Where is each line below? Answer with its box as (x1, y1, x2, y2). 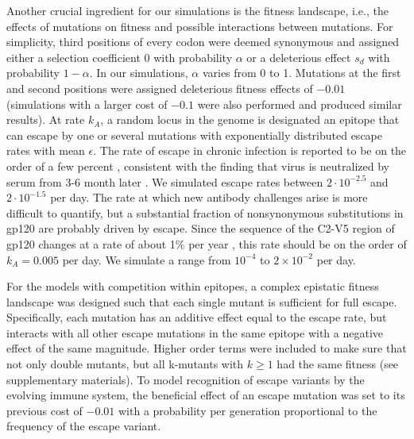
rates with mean (6, 142, 85, 159)
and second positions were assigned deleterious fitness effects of (6, 79, 313, 96)
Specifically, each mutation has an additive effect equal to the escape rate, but (6, 309, 387, 325)
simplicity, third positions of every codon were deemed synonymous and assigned (6, 33, 400, 50)
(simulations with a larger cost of (6, 95, 168, 112)
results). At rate (6, 111, 85, 128)
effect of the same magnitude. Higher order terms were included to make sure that (6, 340, 407, 356)
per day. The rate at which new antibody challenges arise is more (50, 189, 368, 206)
